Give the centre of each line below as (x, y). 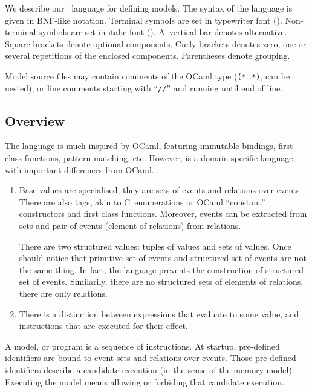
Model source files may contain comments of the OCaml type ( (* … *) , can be (148, 75)
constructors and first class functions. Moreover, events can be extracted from (163, 214)
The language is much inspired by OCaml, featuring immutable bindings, (140, 146)
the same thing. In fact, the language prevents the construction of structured (161, 269)
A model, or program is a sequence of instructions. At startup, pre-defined (142, 346)
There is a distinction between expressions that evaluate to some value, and (159, 314)
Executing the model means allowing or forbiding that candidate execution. (145, 381)
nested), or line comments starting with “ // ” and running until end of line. (144, 88)
